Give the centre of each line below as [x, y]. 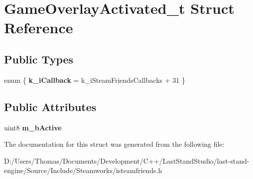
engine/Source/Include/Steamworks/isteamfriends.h [83, 170]
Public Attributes [50, 106]
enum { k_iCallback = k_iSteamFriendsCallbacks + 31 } [95, 80]
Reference [39, 28]
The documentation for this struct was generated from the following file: [114, 144]
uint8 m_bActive [33, 127]
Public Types [39, 59]
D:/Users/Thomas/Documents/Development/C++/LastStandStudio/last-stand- [127, 160]
